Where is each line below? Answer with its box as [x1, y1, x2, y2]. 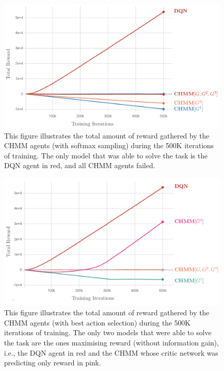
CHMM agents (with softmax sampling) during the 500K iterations [4, 140, 214, 151]
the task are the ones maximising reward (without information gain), [4, 337, 219, 348]
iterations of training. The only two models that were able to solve [4, 327, 212, 338]
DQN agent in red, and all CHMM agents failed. [4, 160, 155, 171]
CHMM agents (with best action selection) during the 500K [4, 317, 191, 328]
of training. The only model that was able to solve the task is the [4, 150, 208, 160]
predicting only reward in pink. [4, 357, 101, 368]
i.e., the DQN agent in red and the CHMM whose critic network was [4, 347, 218, 358]
